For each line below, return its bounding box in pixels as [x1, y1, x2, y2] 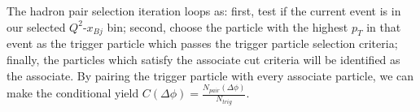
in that [366, 18, 401, 35]
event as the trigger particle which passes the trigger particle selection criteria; [7, 35, 398, 52]
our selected [7, 18, 66, 35]
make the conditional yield [7, 84, 139, 101]
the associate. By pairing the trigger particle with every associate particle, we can [7, 67, 414, 84]
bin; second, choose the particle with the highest [107, 18, 348, 35]
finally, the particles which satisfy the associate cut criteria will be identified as [7, 50, 400, 67]
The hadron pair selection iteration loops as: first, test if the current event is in [7, 2, 401, 19]
